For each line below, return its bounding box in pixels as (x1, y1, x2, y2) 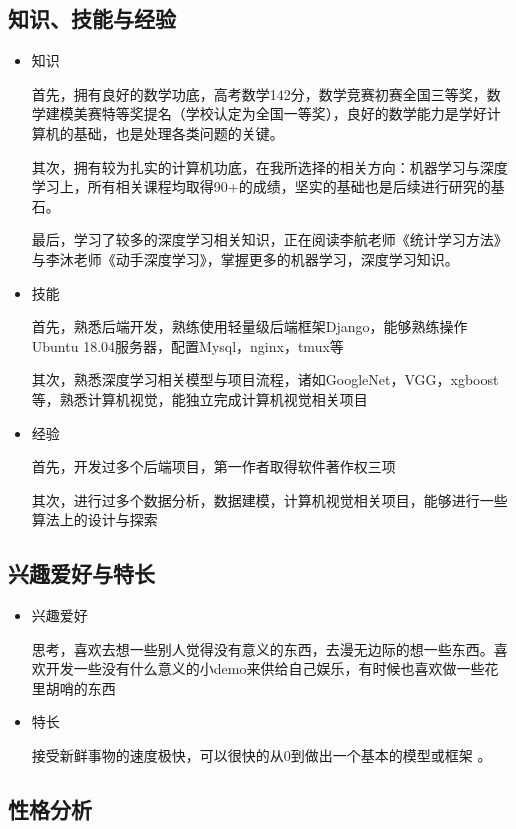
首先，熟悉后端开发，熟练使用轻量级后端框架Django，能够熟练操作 (31, 316, 468, 337)
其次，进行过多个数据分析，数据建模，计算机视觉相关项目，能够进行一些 (31, 489, 508, 510)
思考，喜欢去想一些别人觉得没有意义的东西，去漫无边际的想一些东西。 (31, 638, 494, 659)
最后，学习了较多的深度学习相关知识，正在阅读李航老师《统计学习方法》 (31, 229, 508, 250)
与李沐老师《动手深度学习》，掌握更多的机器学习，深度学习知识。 (31, 248, 459, 269)
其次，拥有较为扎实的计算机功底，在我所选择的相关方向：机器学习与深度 (31, 156, 508, 177)
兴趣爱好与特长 (8, 558, 155, 589)
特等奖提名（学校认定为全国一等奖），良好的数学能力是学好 (101, 103, 487, 124)
